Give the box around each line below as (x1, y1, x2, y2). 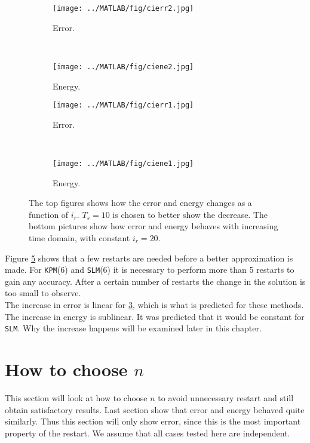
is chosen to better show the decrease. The (112, 208, 268, 220)
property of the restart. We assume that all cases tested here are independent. (5, 426, 290, 439)
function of (29, 208, 69, 220)
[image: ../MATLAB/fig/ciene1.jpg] (53, 159, 194, 168)
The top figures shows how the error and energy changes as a (29, 196, 252, 209)
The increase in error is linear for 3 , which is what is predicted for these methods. (5, 299, 304, 310)
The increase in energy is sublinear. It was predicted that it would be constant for (5, 310, 305, 322)
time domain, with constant (29, 231, 130, 244)
